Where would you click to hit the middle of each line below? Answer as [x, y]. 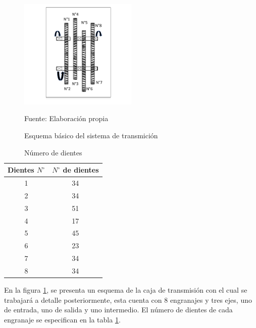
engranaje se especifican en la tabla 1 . [62, 319]
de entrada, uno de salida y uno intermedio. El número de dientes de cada [118, 310]
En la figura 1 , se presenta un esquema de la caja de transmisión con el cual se [126, 289]
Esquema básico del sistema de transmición [91, 135]
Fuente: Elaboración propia [66, 118]
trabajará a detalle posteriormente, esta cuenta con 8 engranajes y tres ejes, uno [128, 299]
